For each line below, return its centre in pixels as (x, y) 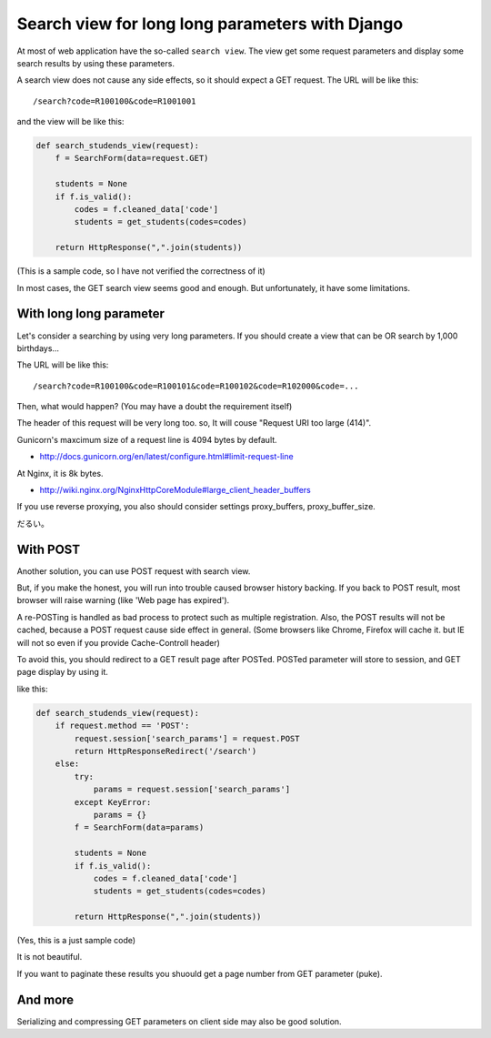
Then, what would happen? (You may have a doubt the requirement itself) (155, 407)
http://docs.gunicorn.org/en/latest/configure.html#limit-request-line (167, 457)
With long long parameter (91, 314)
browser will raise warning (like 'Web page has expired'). (123, 600)
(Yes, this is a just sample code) (76, 941)
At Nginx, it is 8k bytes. (60, 473)
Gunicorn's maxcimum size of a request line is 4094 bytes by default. (147, 439)
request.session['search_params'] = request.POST (187, 738)
